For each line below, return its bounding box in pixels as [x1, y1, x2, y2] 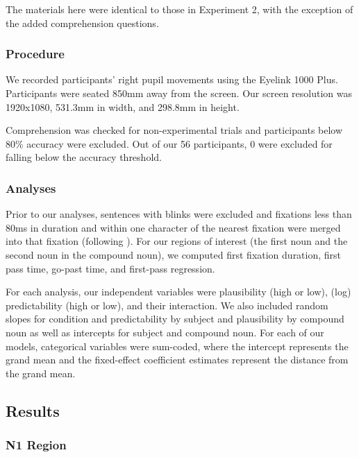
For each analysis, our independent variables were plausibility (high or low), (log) [6, 284, 351, 299]
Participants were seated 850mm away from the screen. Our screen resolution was [6, 86, 353, 100]
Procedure [6, 45, 65, 62]
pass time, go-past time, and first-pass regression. [6, 261, 215, 275]
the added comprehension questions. [6, 15, 159, 30]
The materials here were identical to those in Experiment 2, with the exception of [6, 2, 353, 16]
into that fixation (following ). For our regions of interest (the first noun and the [6, 234, 348, 248]
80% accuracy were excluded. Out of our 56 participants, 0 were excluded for [6, 136, 333, 150]
